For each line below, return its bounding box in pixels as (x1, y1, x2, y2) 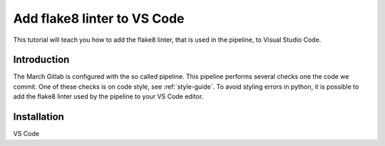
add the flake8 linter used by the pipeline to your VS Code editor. (13, 92, 204, 101)
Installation (13, 111, 64, 123)
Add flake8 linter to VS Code (13, 11, 185, 26)
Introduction (13, 54, 70, 66)
